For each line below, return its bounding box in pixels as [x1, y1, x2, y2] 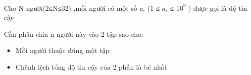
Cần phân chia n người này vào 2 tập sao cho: [4, 28, 144, 39]
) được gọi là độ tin [188, 2, 247, 13]
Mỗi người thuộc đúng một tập [15, 45, 110, 55]
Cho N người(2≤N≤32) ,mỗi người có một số [4, 2, 137, 13]
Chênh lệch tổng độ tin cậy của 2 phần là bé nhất [15, 61, 167, 72]
